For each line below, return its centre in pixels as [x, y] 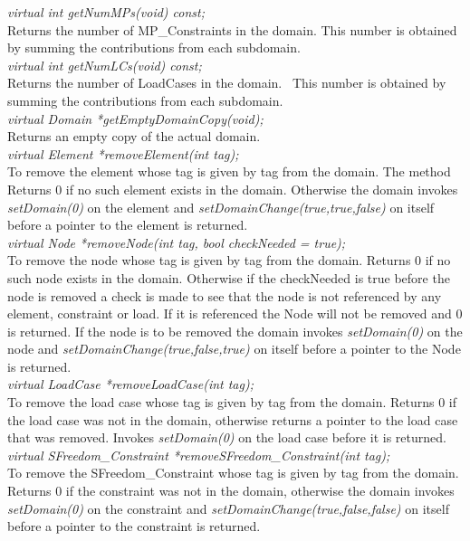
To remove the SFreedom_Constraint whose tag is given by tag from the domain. [233, 473]
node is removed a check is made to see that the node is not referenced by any [225, 295]
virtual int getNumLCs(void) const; [105, 65]
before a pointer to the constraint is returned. [134, 526]
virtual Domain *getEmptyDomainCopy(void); [135, 118]
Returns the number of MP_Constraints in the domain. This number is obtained [232, 29]
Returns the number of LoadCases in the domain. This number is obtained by [227, 83]
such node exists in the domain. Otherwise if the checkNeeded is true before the [229, 277]
